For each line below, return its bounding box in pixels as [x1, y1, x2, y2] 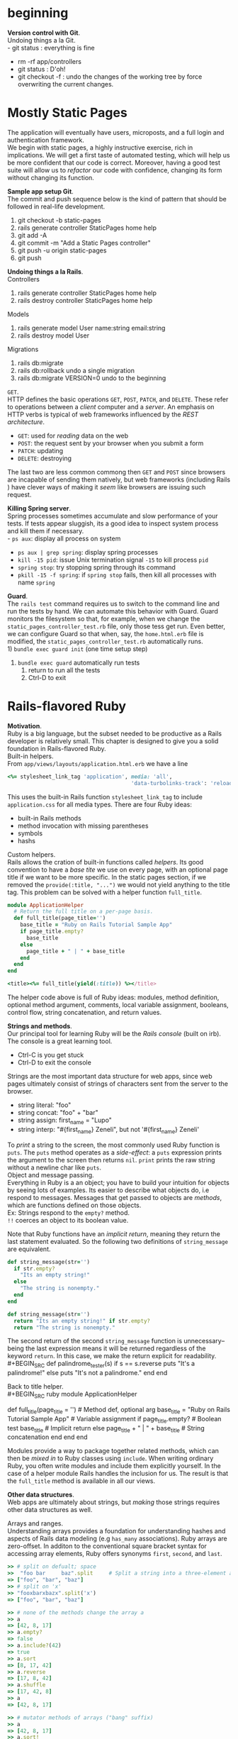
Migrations [7, 345, 39, 353]
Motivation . [7, 721, 42, 730]
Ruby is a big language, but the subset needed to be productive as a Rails [7, 729, 222, 738]
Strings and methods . [7, 1022, 72, 1030]
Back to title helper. [7, 1382, 64, 1391]
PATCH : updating [17, 446, 64, 455]
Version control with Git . [7, 28, 80, 37]
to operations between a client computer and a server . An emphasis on [7, 402, 215, 411]
